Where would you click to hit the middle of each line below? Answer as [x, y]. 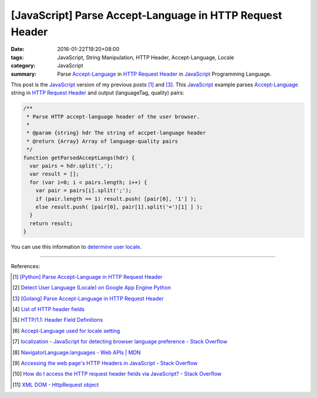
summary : [24, 74]
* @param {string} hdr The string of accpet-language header [116, 133]
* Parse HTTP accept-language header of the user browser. [113, 117]
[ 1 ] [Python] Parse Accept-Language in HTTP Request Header [87, 276]
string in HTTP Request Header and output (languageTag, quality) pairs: [97, 93]
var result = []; [54, 174]
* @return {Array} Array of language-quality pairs [102, 141]
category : [23, 66]
